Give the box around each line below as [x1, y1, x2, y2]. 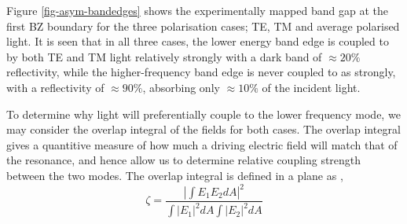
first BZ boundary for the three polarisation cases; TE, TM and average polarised [6, 17, 400, 34]
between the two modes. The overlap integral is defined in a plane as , [6, 167, 343, 183]
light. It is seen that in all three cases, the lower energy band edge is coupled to [6, 33, 389, 50]
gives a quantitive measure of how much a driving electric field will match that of [6, 136, 398, 152]
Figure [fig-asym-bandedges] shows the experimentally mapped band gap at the [6, 2, 388, 18]
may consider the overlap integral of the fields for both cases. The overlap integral [6, 121, 401, 138]
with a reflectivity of [6, 79, 104, 95]
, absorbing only [142, 79, 220, 95]
